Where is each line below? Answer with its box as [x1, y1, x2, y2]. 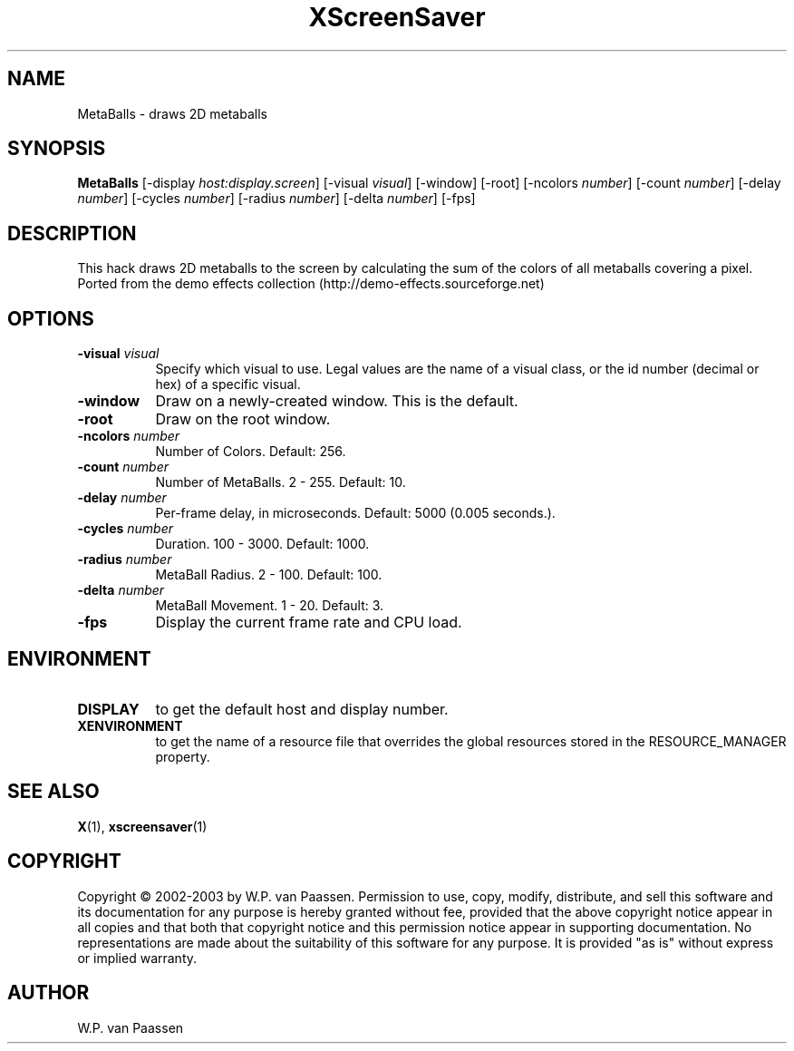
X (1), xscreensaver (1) [77, 818, 208, 834]
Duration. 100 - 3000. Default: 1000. [155, 536, 370, 552]
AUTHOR [7, 981, 90, 1005]
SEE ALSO [7, 780, 100, 803]
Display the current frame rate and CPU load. [155, 613, 462, 632]
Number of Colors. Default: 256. [155, 443, 346, 460]
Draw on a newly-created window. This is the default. [155, 392, 518, 411]
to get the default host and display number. [155, 699, 449, 718]
